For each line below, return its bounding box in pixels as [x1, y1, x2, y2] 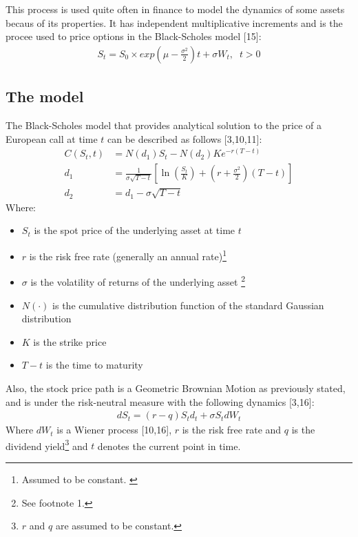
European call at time [6, 131, 98, 146]
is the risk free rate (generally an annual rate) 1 [29, 247, 227, 263]
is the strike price [33, 334, 107, 349]
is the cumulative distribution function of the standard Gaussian [52, 297, 324, 312]
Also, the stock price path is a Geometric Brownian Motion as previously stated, [6, 380, 346, 395]
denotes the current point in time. [97, 438, 241, 453]
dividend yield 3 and [6, 436, 88, 453]
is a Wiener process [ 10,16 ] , [56, 422, 172, 437]
